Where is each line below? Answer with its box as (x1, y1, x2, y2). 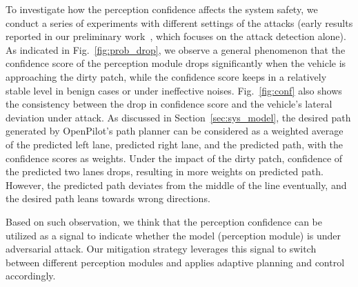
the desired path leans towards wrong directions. (6, 191, 210, 206)
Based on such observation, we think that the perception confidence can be (6, 214, 322, 228)
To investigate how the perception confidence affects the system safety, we (6, 2, 318, 16)
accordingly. (6, 268, 56, 283)
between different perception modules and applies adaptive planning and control (6, 255, 345, 269)
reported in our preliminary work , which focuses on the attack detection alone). (6, 29, 346, 43)
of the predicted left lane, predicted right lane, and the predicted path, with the (6, 137, 344, 151)
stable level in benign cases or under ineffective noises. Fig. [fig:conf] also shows (6, 83, 342, 97)
